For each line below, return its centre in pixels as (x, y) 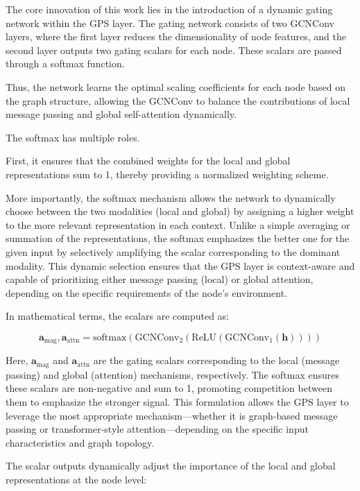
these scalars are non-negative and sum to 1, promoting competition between (169, 388)
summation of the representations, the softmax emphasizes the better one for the (178, 238)
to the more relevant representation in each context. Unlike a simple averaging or (178, 224)
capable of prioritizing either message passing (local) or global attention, (160, 279)
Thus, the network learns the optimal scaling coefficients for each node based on (176, 86)
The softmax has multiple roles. (73, 137)
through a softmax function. (65, 63)
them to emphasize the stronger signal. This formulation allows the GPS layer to (177, 401)
